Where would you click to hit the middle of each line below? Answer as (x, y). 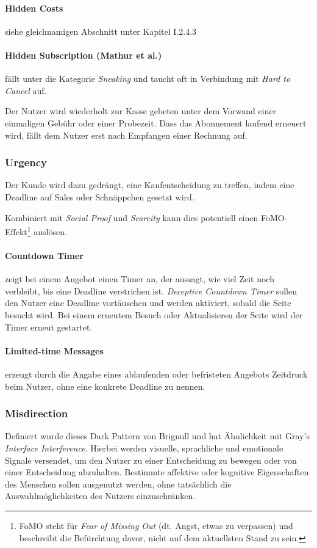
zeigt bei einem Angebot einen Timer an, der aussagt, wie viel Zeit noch (140, 279)
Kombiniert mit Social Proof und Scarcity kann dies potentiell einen (132, 217)
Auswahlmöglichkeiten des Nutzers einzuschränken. (100, 496)
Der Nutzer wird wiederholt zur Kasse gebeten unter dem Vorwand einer (141, 111)
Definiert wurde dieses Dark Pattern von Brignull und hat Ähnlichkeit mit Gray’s (157, 436)
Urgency (26, 162)
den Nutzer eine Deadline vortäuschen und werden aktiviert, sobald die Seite (148, 303)
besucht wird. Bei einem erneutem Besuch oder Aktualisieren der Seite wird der (154, 314)
